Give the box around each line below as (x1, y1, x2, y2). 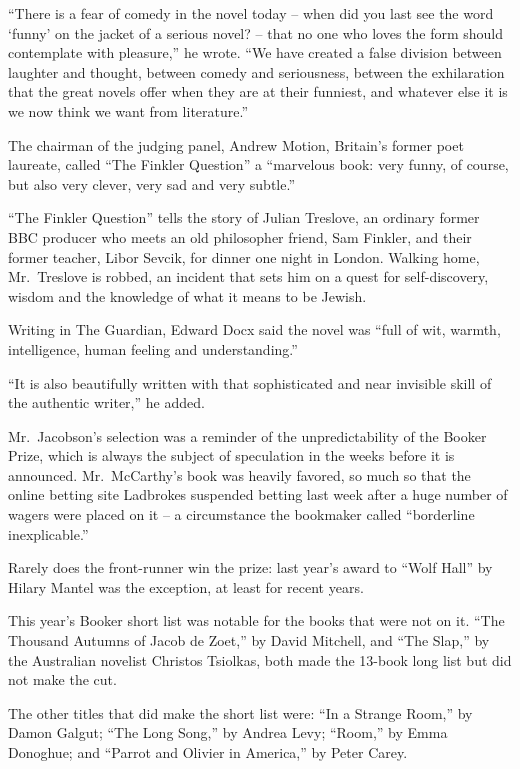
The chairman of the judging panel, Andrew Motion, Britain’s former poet (8, 134, 464, 155)
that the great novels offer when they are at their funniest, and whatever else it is (8, 81, 508, 102)
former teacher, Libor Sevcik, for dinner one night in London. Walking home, (8, 246, 480, 267)
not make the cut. (8, 669, 117, 690)
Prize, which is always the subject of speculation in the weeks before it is (8, 445, 455, 466)
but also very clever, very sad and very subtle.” (8, 173, 295, 194)
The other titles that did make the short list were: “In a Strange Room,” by (8, 702, 473, 723)
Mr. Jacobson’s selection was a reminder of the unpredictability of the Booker (8, 425, 487, 446)
